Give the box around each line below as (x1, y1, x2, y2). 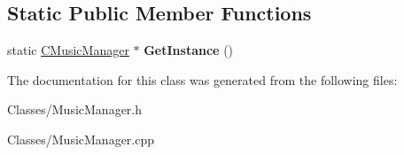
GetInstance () (144, 41, 234, 59)
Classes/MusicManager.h (7, 100, 143, 119)
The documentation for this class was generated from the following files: (7, 70, 398, 89)
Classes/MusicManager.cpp (7, 129, 155, 148)
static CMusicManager (7, 41, 129, 59)
